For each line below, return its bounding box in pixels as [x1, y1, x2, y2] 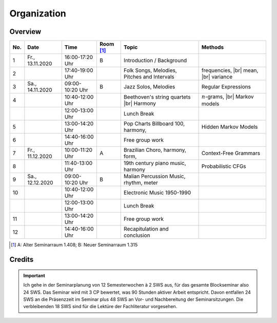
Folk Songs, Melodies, [124, 67, 177, 74]
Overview [9, 27, 42, 36]
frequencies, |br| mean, [201, 67, 259, 74]
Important [23, 272, 46, 278]
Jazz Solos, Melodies [124, 83, 175, 90]
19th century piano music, [124, 160, 187, 167]
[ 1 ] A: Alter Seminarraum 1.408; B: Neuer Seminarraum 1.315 [11, 242, 138, 248]
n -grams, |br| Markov [201, 93, 254, 100]
